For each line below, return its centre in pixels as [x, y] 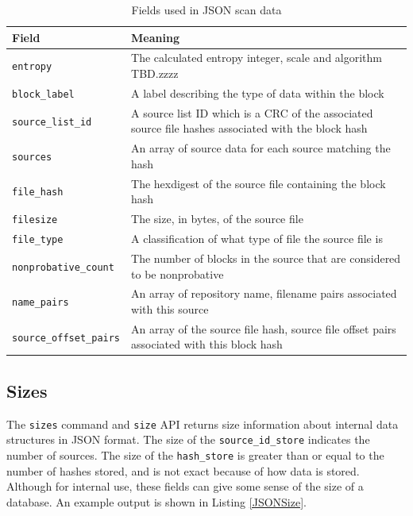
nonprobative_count [63, 267]
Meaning [155, 37]
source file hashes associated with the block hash [249, 128]
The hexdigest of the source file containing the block [259, 183]
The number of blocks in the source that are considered [266, 258]
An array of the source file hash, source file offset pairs [264, 328]
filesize [35, 220]
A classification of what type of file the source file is [257, 239]
